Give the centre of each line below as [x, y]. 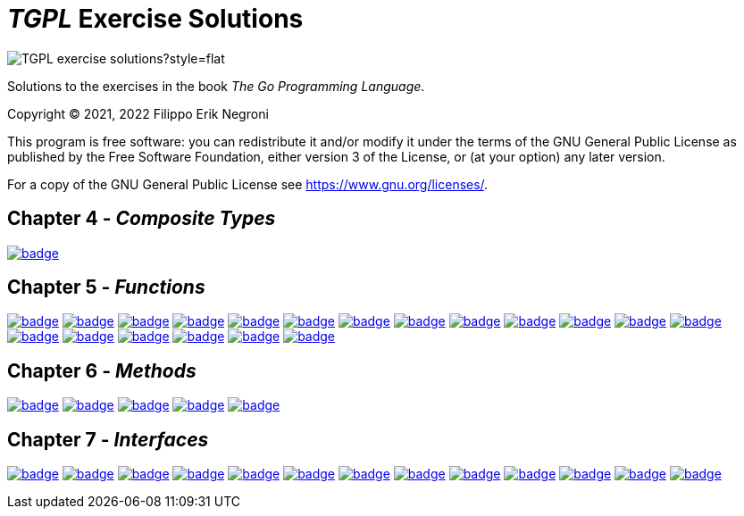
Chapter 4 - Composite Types [142, 219]
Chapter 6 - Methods [102, 370]
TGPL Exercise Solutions [155, 19]
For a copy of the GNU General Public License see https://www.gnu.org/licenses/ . [248, 184]
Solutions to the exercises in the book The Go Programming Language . [216, 86]
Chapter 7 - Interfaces [108, 439]
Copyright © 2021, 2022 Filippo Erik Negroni [138, 113]
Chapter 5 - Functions [106, 287]
